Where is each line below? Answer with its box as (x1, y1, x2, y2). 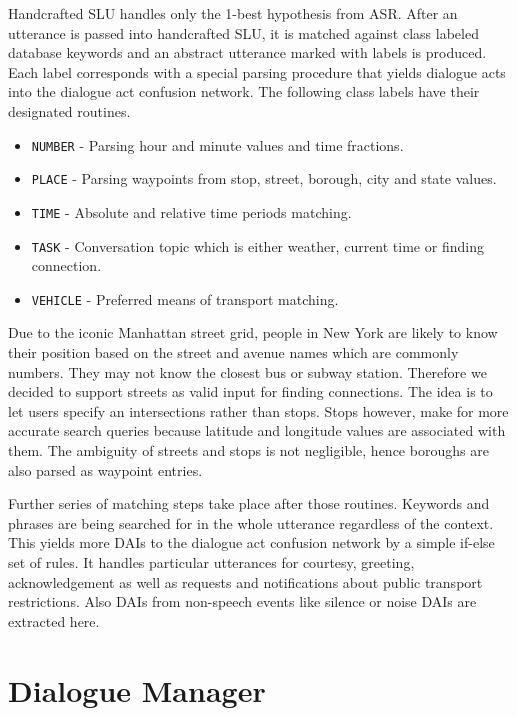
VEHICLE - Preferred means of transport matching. (31, 288, 339, 309)
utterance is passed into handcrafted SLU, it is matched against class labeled (8, 22, 479, 43)
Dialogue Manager (8, 669, 266, 710)
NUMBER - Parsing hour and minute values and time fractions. (31, 134, 404, 155)
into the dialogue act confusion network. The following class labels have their (8, 81, 480, 102)
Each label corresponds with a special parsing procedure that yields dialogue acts (8, 61, 506, 82)
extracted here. (8, 610, 100, 631)
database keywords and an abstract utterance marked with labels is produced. (8, 42, 487, 63)
